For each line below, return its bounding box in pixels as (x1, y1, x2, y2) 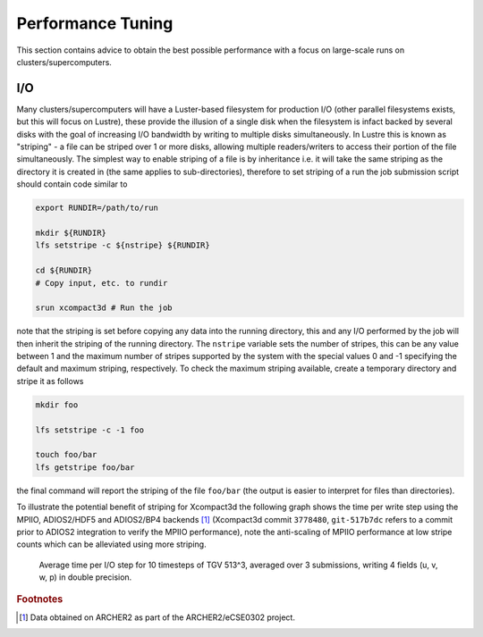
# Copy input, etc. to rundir (35, 278, 168, 288)
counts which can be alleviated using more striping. (16, 539, 207, 549)
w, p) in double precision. (38, 572, 132, 583)
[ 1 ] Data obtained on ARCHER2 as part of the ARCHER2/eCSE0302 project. (19, 612, 295, 623)
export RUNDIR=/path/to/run (35, 203, 158, 214)
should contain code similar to (16, 179, 128, 189)
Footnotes (16, 592, 64, 605)
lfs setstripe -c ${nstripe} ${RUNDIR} (35, 240, 210, 250)
